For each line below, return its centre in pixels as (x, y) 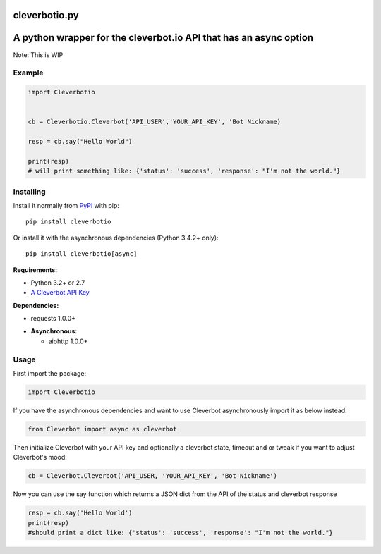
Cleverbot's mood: (40, 457)
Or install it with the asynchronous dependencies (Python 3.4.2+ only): (116, 238)
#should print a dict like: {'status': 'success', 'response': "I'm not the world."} (180, 533)
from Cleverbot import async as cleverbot (102, 429)
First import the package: (50, 373)
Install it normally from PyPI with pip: (66, 205)
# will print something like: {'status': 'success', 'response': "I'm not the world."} (184, 171)
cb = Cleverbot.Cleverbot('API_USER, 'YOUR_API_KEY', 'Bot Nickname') (153, 476)
